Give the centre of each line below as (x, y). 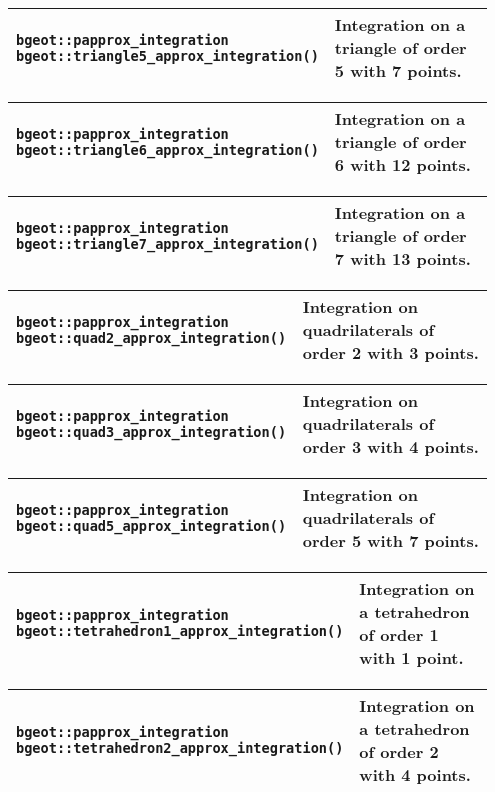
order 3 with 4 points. (390, 446)
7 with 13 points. (402, 258)
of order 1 (399, 634)
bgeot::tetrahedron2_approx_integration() (180, 748)
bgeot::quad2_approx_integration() (151, 337)
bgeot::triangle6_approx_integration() (167, 149)
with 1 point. (411, 657)
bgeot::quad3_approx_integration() (151, 431)
